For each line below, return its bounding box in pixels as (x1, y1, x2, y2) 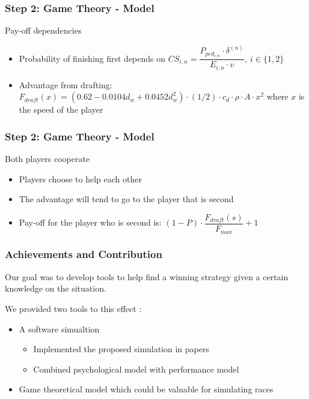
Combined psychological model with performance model (33, 362, 239, 375)
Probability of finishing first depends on (19, 52, 166, 64)
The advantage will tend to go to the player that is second (19, 193, 234, 205)
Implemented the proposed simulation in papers (33, 343, 209, 355)
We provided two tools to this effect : (5, 302, 142, 314)
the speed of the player (19, 103, 103, 116)
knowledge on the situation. (5, 282, 106, 295)
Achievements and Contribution (5, 247, 162, 262)
